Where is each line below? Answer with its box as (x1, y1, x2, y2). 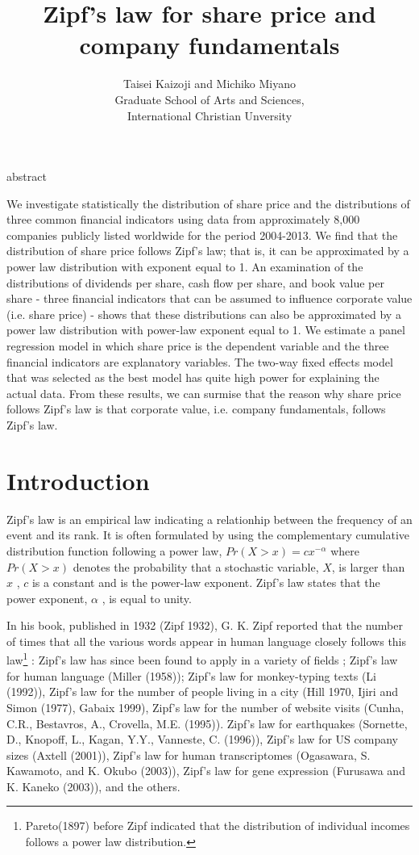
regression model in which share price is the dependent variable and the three (6, 337, 389, 354)
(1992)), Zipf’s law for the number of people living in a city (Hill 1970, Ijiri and (6, 683, 398, 700)
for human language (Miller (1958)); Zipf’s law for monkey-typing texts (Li (6, 667, 377, 684)
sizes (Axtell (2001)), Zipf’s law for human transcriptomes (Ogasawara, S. (6, 746, 371, 763)
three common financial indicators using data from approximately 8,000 (6, 211, 360, 228)
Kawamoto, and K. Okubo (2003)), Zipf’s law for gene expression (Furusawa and (6, 762, 405, 779)
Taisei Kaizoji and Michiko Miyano (123, 75, 296, 92)
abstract (6, 168, 47, 185)
